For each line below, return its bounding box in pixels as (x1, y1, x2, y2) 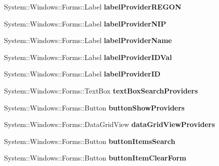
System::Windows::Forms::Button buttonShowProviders (4, 102, 185, 112)
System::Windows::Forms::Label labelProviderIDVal (4, 51, 172, 62)
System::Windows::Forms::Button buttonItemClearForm (4, 152, 186, 163)
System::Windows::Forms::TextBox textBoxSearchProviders (4, 85, 198, 95)
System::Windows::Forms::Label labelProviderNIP (4, 18, 166, 28)
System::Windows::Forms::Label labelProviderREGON (4, 1, 181, 11)
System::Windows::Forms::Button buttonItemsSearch (4, 135, 175, 146)
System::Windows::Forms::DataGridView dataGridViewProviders (4, 119, 215, 129)
